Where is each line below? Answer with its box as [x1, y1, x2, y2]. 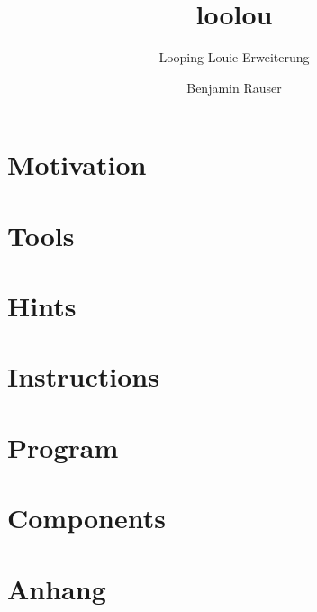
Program [7, 428, 119, 465]
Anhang [7, 570, 106, 607]
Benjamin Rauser [186, 78, 282, 96]
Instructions [7, 358, 159, 395]
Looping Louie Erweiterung [158, 48, 310, 67]
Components [7, 499, 166, 536]
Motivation [7, 146, 147, 183]
